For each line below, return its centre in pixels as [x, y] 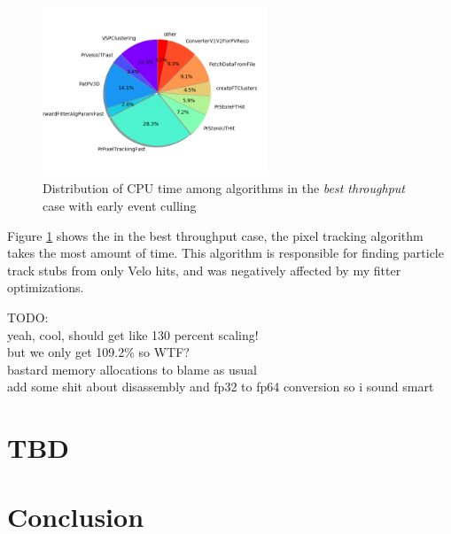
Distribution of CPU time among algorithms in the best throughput [224, 188]
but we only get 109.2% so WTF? [98, 352]
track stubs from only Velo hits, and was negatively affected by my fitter [204, 270]
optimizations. [46, 287]
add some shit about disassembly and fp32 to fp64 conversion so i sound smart [221, 387]
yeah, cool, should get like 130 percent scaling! [133, 334]
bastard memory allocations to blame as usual [132, 369]
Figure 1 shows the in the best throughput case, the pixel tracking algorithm [215, 235]
